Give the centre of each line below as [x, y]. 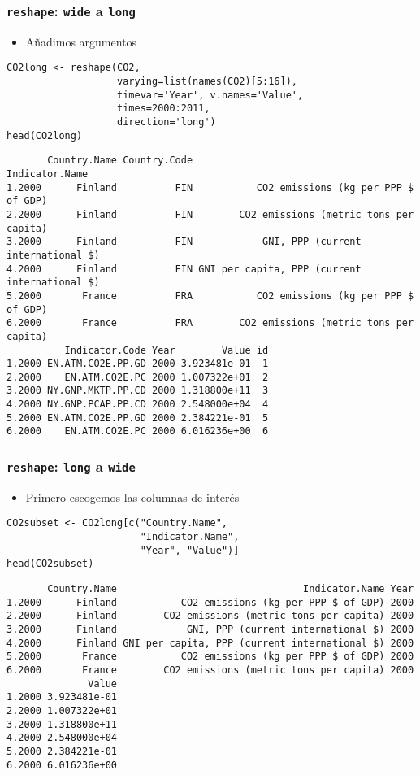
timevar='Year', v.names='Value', [210, 95]
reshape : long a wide [71, 466]
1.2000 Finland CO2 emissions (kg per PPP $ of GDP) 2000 [210, 602]
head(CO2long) [45, 135]
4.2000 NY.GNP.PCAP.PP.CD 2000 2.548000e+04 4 [138, 405]
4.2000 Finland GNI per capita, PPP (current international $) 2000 [210, 643]
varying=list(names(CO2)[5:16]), [207, 82]
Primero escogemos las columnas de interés [132, 496]
